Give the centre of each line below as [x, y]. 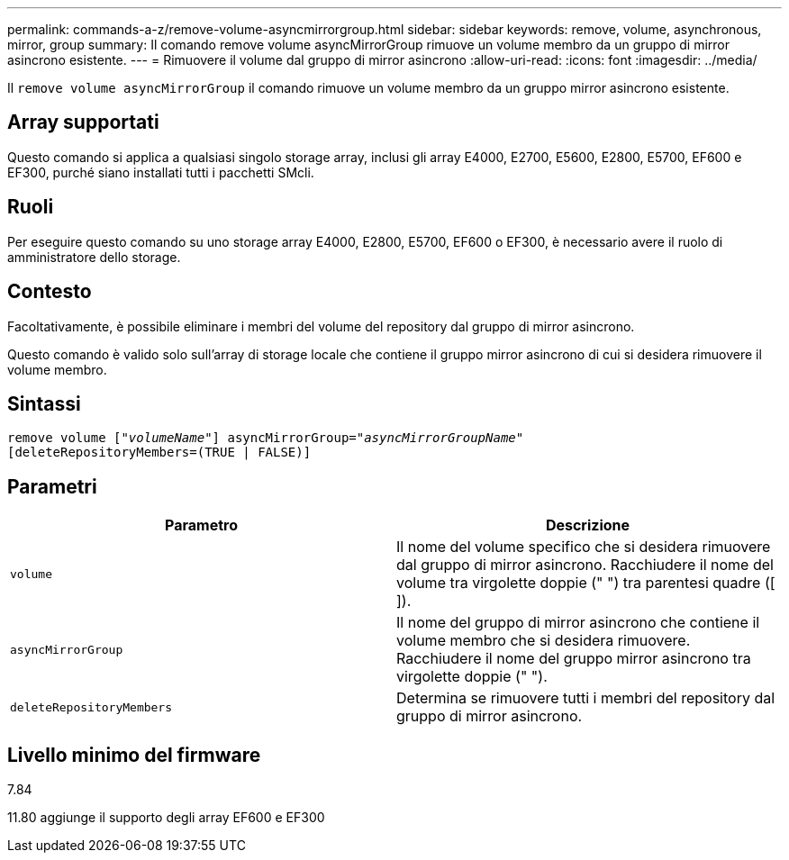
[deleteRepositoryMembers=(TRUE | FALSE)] [159, 453]
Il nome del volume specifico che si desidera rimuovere [584, 547]
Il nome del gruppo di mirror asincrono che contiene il [578, 623]
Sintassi [44, 403]
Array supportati [83, 122]
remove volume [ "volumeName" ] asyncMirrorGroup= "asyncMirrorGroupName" [266, 438]
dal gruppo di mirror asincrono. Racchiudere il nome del [585, 565]
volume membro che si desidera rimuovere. [544, 641]
